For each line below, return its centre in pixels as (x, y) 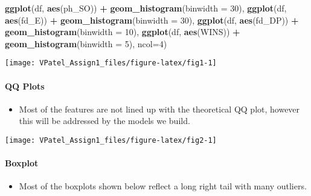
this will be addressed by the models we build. (104, 121)
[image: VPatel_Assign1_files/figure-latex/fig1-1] (111, 63)
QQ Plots (25, 86)
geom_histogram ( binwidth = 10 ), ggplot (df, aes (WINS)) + (123, 32)
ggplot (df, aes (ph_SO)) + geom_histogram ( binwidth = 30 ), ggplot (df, (146, 8)
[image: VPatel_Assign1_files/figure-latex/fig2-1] (111, 141)
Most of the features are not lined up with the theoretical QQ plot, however (159, 109)
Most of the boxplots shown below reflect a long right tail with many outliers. (163, 186)
